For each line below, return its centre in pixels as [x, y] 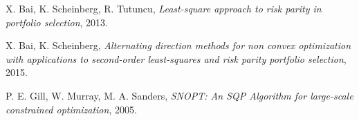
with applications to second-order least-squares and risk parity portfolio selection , [176, 58]
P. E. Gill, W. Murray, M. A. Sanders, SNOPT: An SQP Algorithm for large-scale [179, 95]
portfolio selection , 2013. [57, 22]
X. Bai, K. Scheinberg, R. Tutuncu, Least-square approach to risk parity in [164, 8]
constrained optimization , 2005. [71, 109]
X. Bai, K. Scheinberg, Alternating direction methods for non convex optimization [178, 45]
